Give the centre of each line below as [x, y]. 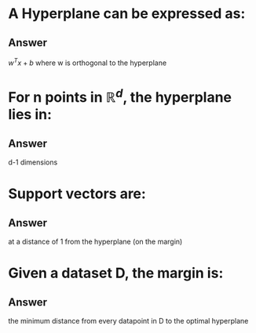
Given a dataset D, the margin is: [116, 273]
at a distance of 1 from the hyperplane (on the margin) [95, 241]
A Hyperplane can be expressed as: [127, 14]
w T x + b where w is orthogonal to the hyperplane [88, 62]
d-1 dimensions [33, 162]
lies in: [30, 115]
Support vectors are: [77, 194]
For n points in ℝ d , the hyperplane [120, 96]
